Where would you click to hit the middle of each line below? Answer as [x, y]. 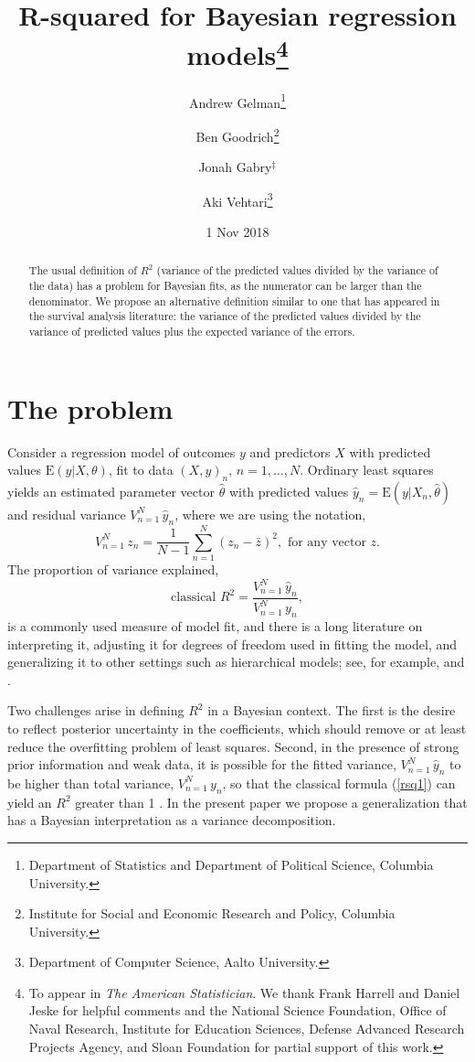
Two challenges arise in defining [96, 710]
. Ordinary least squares [367, 470]
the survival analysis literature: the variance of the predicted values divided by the [225, 316]
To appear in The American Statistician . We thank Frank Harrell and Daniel [244, 992]
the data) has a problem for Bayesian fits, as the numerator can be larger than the [225, 286]
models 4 [237, 53]
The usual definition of [83, 270]
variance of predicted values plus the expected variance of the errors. [192, 331]
